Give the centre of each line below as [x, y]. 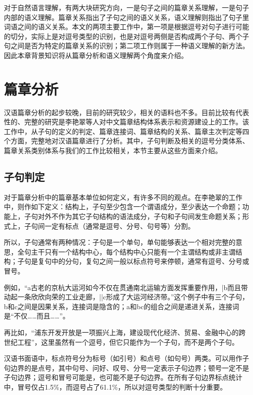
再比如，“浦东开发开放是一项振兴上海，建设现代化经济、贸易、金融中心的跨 [125, 332]
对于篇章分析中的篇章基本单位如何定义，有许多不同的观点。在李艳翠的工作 [123, 197]
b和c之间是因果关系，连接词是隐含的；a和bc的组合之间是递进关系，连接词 [122, 306]
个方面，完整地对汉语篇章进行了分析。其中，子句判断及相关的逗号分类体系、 [126, 141]
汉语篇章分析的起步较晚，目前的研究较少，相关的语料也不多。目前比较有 [120, 112]
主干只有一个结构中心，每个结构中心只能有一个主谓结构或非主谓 [133, 251]
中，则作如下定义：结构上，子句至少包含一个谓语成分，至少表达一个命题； [123, 207]
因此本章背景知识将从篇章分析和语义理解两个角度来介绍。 [96, 55]
